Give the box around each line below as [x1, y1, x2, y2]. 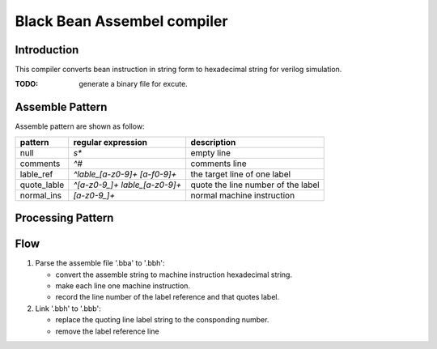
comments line [190, 158, 247, 169]
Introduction [15, 43, 79, 57]
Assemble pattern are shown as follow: [15, 121, 145, 131]
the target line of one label [190, 168, 291, 180]
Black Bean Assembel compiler [15, 12, 228, 30]
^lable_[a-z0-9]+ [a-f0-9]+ [73, 168, 177, 180]
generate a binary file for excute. [78, 79, 188, 89]
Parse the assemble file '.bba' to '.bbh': [35, 258, 165, 268]
